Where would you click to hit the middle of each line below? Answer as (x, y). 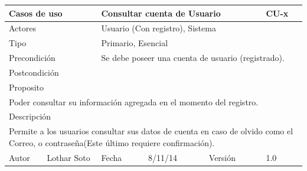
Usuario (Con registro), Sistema (159, 28)
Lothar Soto (68, 157)
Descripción (30, 116)
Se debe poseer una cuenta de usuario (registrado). (193, 58)
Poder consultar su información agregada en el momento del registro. (134, 101)
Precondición (32, 58)
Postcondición (34, 72)
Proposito (27, 87)
